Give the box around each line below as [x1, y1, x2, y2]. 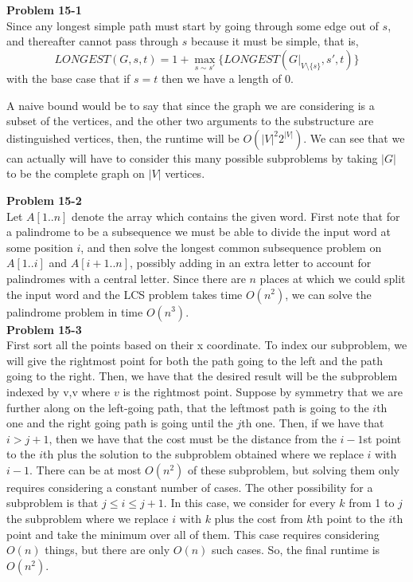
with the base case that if [6, 70, 131, 86]
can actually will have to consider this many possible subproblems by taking [6, 149, 378, 166]
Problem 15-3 [6, 320, 82, 337]
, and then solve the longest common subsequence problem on [80, 238, 382, 255]
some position [6, 238, 73, 255]
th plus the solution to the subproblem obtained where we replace [43, 446, 364, 462]
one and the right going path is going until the [6, 415, 233, 431]
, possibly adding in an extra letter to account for [130, 254, 372, 271]
